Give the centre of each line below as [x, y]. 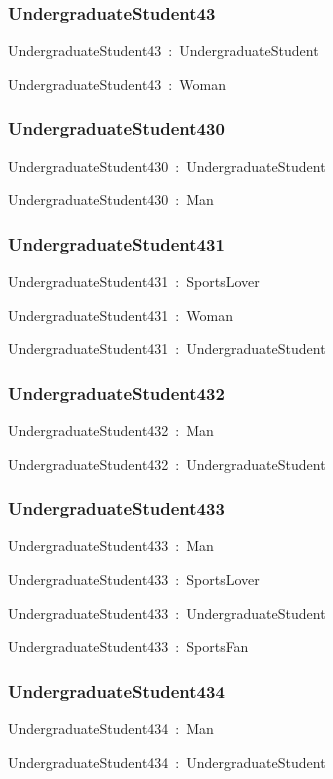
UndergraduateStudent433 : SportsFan [128, 646]
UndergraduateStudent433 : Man [111, 545]
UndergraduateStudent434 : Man [111, 728]
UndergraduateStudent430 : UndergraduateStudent [167, 165]
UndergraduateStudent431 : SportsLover [134, 281]
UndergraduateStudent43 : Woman [117, 83]
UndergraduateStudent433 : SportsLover [134, 579]
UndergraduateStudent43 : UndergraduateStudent [163, 50]
